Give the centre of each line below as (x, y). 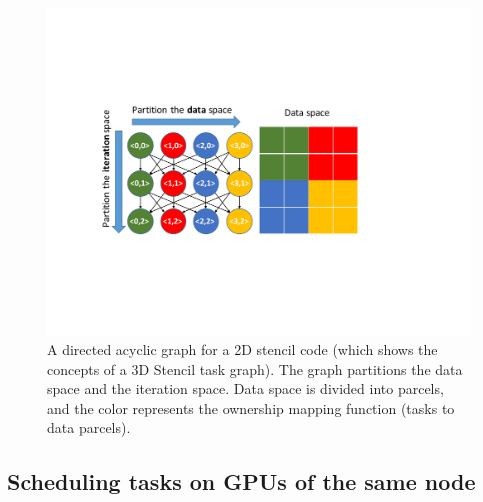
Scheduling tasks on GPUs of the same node (241, 481)
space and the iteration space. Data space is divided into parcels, (245, 388)
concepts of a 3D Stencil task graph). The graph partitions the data (255, 368)
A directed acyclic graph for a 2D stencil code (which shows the (242, 349)
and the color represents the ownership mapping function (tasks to (251, 407)
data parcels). (89, 427)
